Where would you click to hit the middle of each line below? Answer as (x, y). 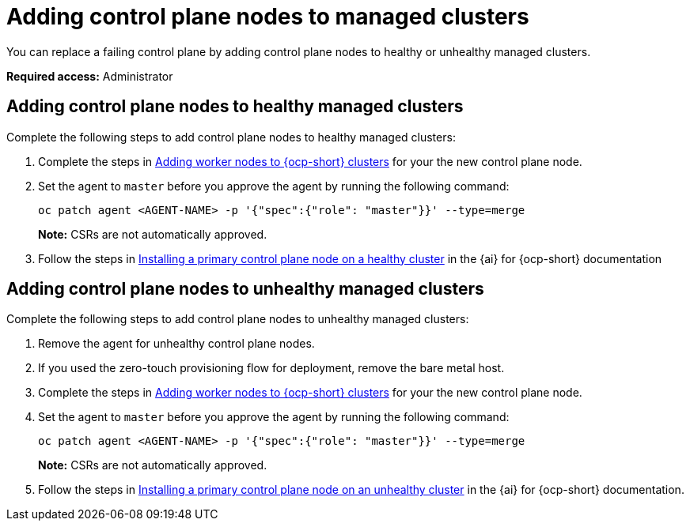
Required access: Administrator (90, 76)
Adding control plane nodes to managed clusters (268, 17)
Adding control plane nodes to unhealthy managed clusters (245, 289)
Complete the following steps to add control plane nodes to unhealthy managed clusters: (238, 319)
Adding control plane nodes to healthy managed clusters (235, 107)
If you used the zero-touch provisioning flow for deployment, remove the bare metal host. (271, 368)
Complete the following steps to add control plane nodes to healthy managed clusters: (231, 137)
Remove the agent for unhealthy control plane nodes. (176, 344)
